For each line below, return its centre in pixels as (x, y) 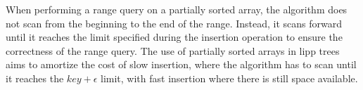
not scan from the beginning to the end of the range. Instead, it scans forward (174, 23)
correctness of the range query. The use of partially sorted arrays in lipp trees (173, 50)
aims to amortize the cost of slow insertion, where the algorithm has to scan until (181, 64)
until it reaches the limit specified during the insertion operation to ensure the (174, 37)
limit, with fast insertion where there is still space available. (229, 78)
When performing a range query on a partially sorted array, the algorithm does (177, 9)
